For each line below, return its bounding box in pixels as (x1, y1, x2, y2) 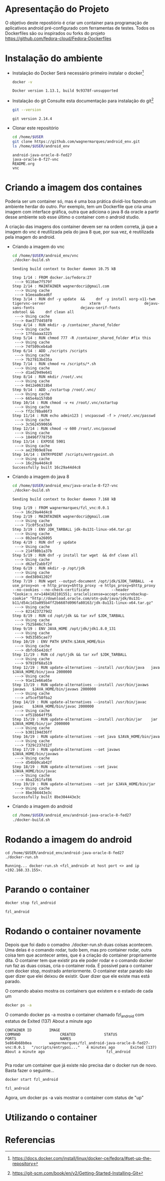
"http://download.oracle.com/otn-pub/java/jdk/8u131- (30, 596, 142, 601)
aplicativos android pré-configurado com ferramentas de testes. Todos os (5, 25, 155, 31)
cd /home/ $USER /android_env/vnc (12, 253, 79, 258)
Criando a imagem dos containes (5, 182, 142, 193)
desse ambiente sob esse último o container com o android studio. (5, 214, 140, 220)
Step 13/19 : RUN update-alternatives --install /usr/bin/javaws (12, 682, 149, 687)
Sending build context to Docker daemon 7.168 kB (12, 497, 116, 502)
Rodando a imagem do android (5, 834, 132, 845)
